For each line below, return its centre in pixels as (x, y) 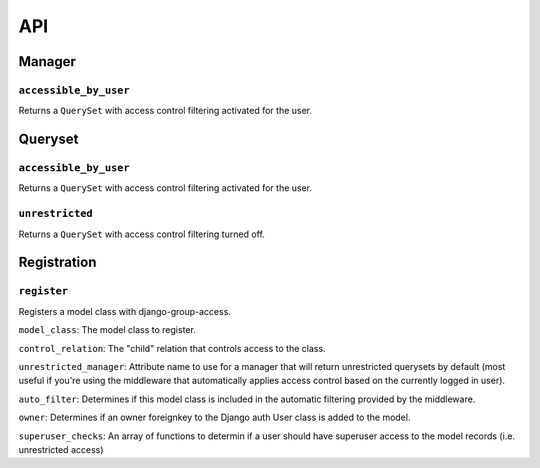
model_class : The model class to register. (107, 330)
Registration (57, 262)
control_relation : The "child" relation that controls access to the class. (172, 348)
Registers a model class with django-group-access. (125, 311)
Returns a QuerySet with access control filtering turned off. (141, 234)
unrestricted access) (61, 449)
